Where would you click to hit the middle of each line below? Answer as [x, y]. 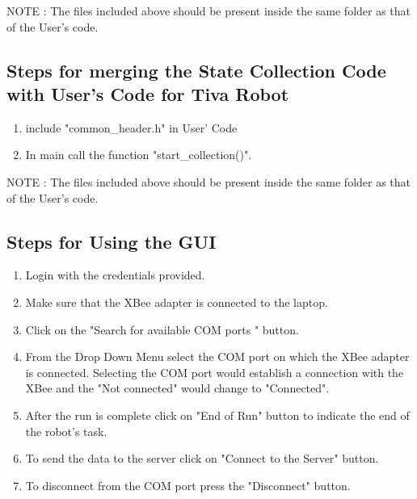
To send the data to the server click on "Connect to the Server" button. [202, 458]
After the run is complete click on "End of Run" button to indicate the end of [217, 415]
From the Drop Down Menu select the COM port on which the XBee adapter [217, 356]
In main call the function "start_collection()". [139, 155]
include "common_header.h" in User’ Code [131, 127]
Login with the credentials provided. [115, 275]
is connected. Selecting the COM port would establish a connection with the [215, 372]
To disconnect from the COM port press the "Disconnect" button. [188, 485]
